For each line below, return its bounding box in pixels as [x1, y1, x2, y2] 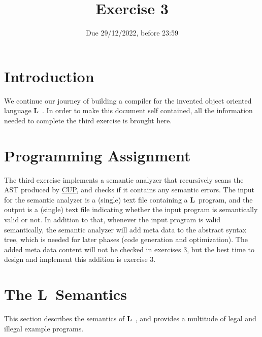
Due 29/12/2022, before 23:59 [86, 27, 178, 38]
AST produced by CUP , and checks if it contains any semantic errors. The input [4, 184, 255, 195]
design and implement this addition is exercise [4, 254, 148, 264]
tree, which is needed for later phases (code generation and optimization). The [4, 234, 248, 245]
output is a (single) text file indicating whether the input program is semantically [4, 204, 258, 215]
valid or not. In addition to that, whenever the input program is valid [4, 214, 221, 224]
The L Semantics [4, 284, 127, 305]
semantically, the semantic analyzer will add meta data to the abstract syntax [4, 224, 247, 234]
